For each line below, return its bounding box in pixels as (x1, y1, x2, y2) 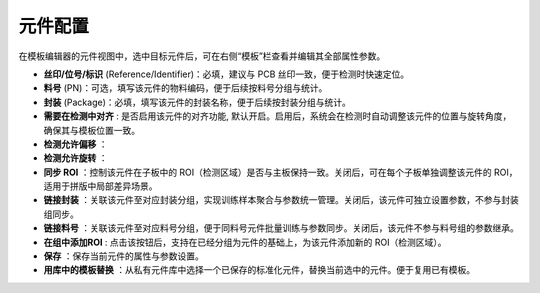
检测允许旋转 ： (43, 152, 108, 164)
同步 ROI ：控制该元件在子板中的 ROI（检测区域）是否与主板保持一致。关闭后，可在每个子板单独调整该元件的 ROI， (43, 166, 518, 178)
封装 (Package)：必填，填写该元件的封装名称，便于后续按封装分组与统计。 (43, 96, 352, 108)
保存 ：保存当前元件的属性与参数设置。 (43, 250, 204, 262)
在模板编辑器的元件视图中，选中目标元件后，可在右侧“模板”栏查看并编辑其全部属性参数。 (18, 50, 386, 62)
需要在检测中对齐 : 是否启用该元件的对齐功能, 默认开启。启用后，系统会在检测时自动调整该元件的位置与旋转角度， (43, 110, 512, 122)
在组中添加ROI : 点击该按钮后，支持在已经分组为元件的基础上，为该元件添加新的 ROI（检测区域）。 (43, 236, 447, 248)
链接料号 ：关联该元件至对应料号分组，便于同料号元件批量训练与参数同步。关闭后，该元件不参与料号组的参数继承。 (43, 222, 519, 234)
